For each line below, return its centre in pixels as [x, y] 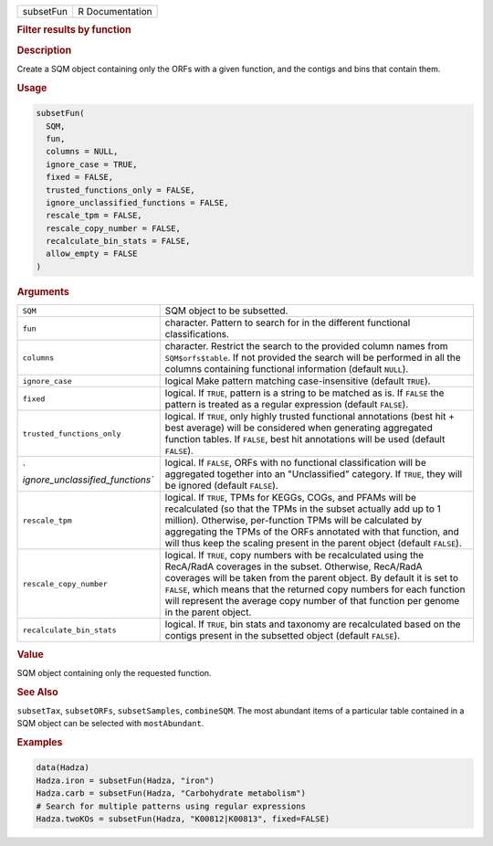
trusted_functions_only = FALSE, [121, 190]
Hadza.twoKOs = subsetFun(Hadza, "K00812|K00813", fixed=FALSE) [183, 819]
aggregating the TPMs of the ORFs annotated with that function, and [312, 532]
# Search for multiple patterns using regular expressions [171, 806]
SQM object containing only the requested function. [114, 672]
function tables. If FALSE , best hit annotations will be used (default [305, 439]
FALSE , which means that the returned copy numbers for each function [315, 589]
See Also [37, 692]
